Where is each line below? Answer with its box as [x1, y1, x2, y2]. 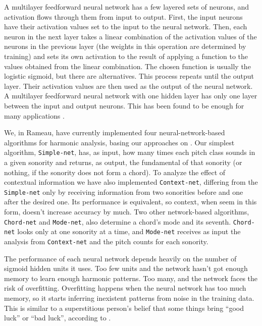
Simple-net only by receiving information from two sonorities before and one [4, 186, 243, 197]
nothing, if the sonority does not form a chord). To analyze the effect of [4, 167, 226, 177]
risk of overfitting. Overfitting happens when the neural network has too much [4, 283, 246, 293]
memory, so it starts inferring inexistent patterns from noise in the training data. [4, 293, 254, 303]
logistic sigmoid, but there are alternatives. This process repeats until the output [4, 71, 254, 81]
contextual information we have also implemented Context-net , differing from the [4, 177, 258, 187]
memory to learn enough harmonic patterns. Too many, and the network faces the [4, 273, 258, 283]
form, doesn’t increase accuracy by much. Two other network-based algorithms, [4, 206, 249, 217]
